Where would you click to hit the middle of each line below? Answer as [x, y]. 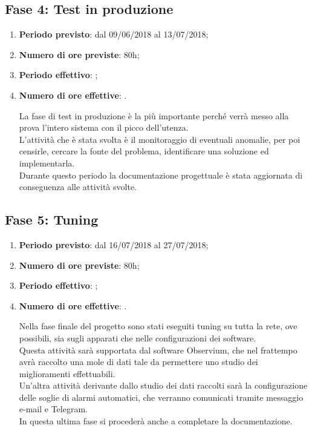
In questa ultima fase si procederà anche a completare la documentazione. [156, 421]
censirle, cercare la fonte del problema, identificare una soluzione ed [144, 151]
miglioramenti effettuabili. [67, 373]
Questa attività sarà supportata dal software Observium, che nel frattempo [158, 350]
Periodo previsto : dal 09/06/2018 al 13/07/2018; [114, 34]
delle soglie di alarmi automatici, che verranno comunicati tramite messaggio [161, 397]
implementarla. [47, 163]
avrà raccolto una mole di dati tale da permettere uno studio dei [138, 362]
